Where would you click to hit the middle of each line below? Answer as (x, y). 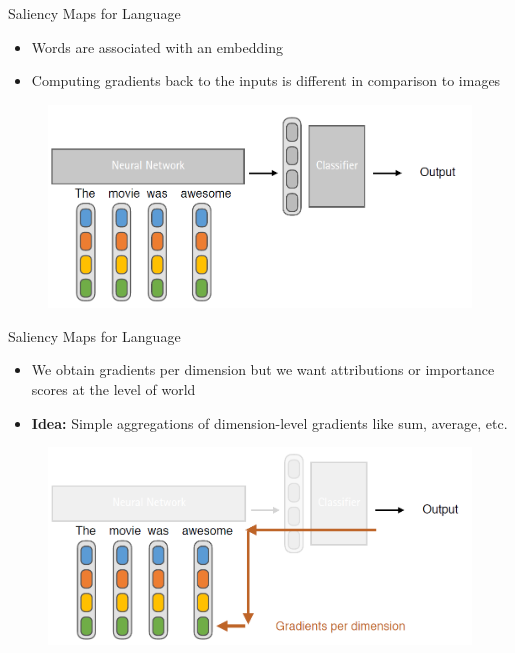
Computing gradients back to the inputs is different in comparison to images (266, 80)
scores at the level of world (113, 388)
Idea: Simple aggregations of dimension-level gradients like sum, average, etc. (269, 422)
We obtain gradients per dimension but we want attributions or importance (263, 369)
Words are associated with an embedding (157, 46)
